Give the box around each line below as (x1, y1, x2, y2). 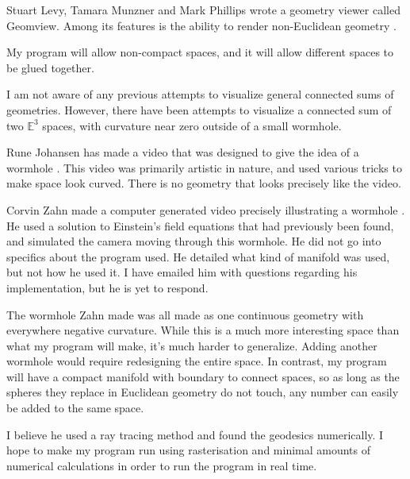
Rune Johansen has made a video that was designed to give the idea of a (6, 144, 359, 160)
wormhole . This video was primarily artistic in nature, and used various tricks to (6, 159, 402, 176)
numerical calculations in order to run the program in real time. (6, 457, 317, 473)
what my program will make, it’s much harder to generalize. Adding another (6, 337, 377, 353)
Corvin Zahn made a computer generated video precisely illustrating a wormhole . (6, 201, 405, 218)
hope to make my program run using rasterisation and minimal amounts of (6, 442, 371, 458)
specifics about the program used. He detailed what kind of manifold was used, (6, 248, 390, 265)
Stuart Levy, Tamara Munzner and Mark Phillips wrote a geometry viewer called (6, 2, 400, 17)
